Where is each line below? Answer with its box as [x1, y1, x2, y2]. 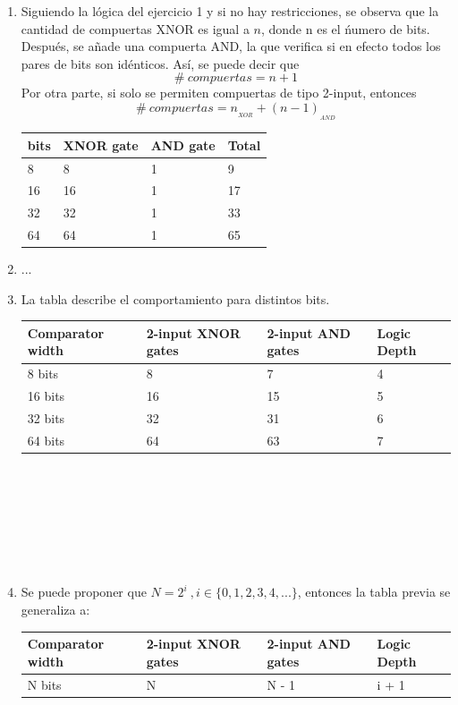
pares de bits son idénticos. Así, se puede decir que [21, 54, 300, 72]
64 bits [27, 430, 65, 449]
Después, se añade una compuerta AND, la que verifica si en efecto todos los [21, 37, 441, 55]
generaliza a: [21, 600, 90, 619]
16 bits [27, 386, 65, 405]
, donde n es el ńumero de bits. [260, 19, 430, 38]
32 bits [27, 408, 65, 427]
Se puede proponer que [21, 582, 147, 601]
